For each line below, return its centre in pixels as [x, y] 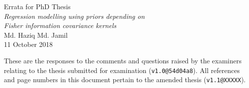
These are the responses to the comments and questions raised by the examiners [123, 60]
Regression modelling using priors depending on [74, 16]
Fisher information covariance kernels [60, 25]
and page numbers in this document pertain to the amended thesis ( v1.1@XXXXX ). [125, 80]
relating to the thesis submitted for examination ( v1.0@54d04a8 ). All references [122, 70]
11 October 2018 [28, 44]
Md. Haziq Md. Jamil [36, 35]
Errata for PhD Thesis [37, 6]
